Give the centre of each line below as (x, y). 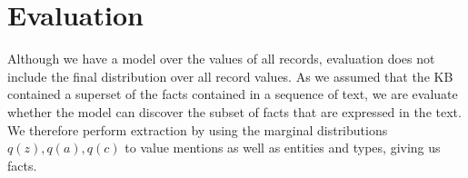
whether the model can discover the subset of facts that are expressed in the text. (234, 111)
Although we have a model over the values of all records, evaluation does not (221, 59)
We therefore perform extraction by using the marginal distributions (198, 129)
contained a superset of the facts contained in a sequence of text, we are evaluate (233, 94)
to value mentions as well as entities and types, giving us (283, 148)
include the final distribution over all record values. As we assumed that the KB (230, 76)
